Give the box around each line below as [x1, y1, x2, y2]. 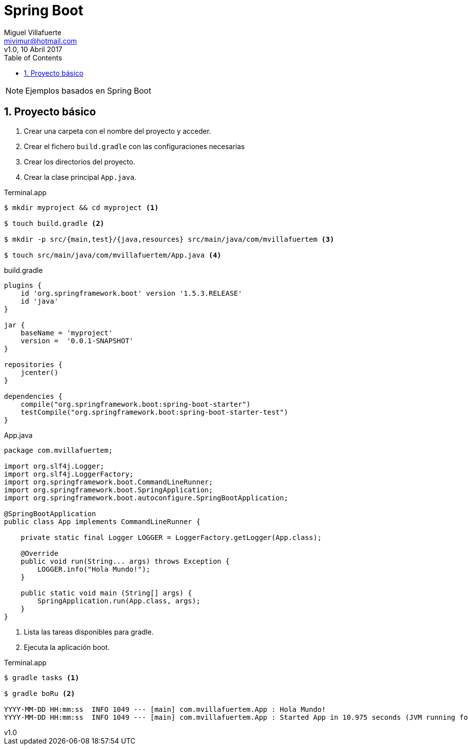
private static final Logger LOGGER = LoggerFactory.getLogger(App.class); [20, 533, 322, 541]
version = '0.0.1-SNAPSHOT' [20, 336, 134, 345]
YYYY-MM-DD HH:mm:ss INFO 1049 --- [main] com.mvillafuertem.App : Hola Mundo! [4, 705, 326, 713]
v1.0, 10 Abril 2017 [4, 45, 62, 53]
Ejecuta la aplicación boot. [24, 642, 110, 651]
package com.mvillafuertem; [4, 446, 113, 454]
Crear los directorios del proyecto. [24, 157, 135, 166]
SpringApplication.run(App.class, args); [37, 596, 201, 605]
